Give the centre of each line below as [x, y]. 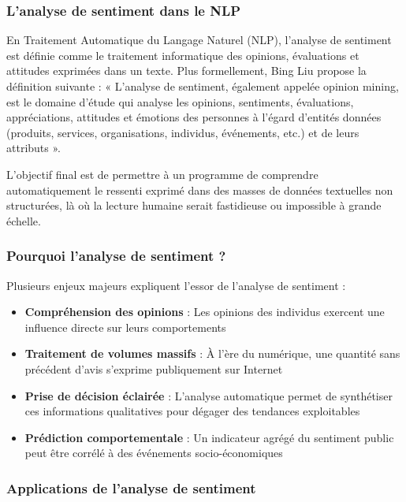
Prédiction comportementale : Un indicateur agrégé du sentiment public [209, 437]
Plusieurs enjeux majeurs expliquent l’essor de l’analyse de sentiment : [176, 285]
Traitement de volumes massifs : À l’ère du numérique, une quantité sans [212, 353]
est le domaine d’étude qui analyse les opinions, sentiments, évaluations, [180, 101]
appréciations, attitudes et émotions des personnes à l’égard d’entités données [194, 117]
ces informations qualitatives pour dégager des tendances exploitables [192, 411]
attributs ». [34, 148]
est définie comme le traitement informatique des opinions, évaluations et [183, 55]
